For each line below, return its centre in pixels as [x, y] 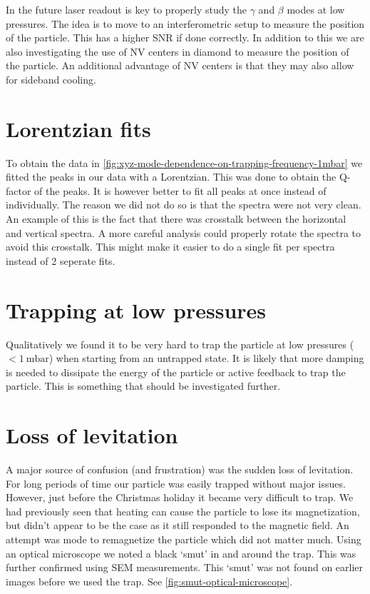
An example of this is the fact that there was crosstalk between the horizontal [176, 219]
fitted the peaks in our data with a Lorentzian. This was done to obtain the [171, 177]
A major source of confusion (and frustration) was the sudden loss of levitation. [180, 469]
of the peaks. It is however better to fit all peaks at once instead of [180, 190]
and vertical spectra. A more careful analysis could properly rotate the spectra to [184, 232]
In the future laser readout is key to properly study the [127, 9]
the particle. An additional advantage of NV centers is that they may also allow [180, 65]
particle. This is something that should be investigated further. [143, 386]
